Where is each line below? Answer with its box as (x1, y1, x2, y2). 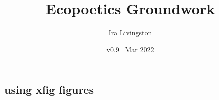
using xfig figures (4, 82, 94, 97)
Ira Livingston (108, 27, 152, 38)
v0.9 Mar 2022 (106, 44, 154, 54)
